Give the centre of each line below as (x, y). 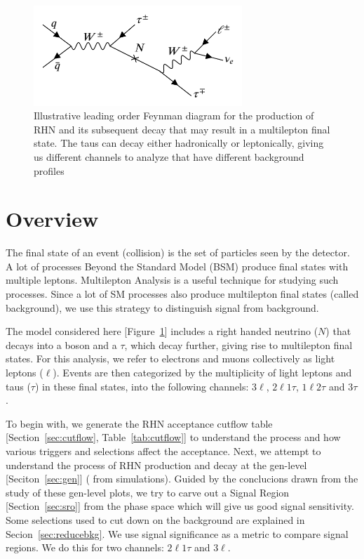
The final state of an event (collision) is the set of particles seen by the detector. (178, 252)
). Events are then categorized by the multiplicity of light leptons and (202, 373)
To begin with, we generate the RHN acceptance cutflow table (139, 423)
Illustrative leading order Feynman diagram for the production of (174, 116)
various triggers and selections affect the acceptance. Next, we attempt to (163, 451)
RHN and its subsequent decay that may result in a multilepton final (182, 129)
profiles (49, 170)
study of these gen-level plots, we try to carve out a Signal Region (148, 492)
